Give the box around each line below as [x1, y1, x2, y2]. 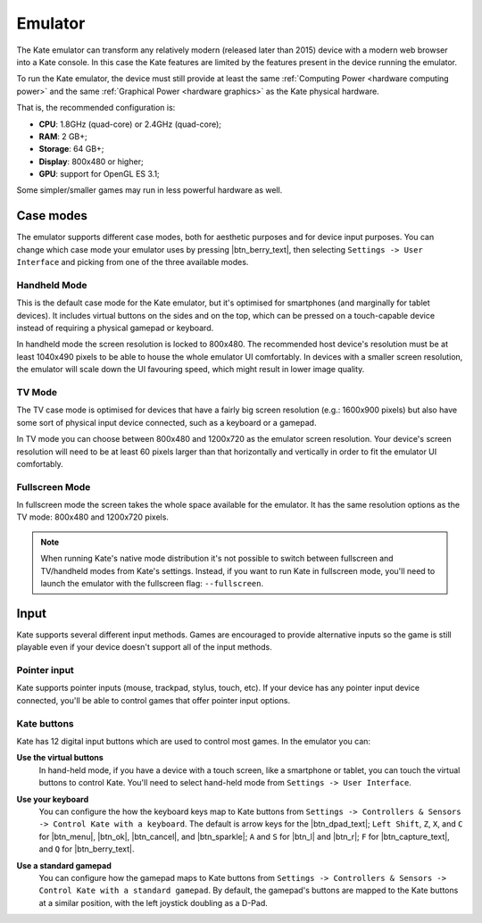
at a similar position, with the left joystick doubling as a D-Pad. [38, 897, 268, 908]
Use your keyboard [16, 794, 89, 804]
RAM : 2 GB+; [38, 130, 88, 142]
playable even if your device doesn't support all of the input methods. [16, 642, 272, 653]
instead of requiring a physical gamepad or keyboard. [16, 322, 214, 334]
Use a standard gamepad [16, 860, 112, 870]
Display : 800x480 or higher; [38, 156, 144, 167]
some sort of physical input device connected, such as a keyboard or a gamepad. [16, 417, 317, 428]
